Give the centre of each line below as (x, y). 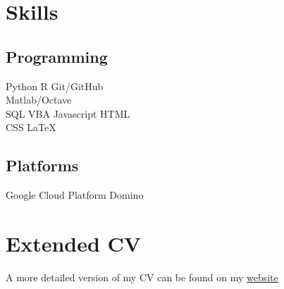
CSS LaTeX (31, 127)
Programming (57, 56)
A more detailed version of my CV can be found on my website (142, 277)
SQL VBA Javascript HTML (68, 113)
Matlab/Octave (39, 100)
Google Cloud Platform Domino (75, 195)
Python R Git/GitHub (55, 86)
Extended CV (74, 243)
